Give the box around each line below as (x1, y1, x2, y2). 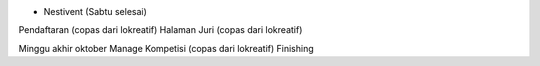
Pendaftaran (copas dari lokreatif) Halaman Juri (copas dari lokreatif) (18, 24, 303, 36)
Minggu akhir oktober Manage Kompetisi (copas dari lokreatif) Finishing (18, 42, 314, 54)
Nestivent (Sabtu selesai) (43, 6, 147, 17)
